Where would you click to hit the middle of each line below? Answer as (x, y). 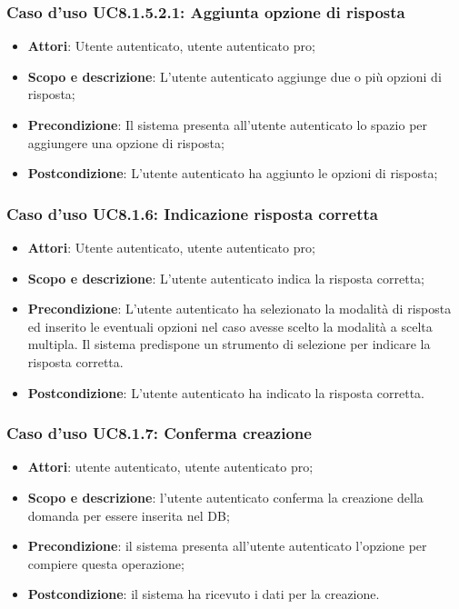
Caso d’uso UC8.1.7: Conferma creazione (159, 433)
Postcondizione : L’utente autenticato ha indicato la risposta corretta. (226, 392)
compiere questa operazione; (106, 563)
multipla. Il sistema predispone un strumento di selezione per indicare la (229, 344)
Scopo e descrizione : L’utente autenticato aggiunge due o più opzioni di (234, 76)
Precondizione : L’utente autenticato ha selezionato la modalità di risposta (239, 309)
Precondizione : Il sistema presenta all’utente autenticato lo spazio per (228, 125)
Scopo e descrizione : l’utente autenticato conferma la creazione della (225, 497)
